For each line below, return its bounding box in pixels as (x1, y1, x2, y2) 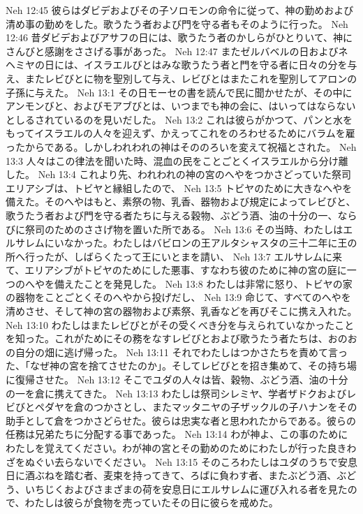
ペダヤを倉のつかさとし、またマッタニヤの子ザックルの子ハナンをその (34, 399, 357, 414)
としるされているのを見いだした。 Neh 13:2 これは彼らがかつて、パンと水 (6, 112, 343, 126)
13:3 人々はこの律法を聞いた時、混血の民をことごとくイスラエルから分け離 (6, 153, 348, 168)
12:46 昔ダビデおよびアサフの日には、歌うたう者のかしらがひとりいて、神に (6, 30, 353, 45)
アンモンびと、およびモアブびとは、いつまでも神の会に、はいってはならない (6, 98, 356, 113)
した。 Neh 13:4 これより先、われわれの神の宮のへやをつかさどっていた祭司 (6, 167, 351, 182)
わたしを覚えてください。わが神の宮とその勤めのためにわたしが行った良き (6, 441, 347, 455)
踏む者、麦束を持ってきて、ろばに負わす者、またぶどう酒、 (64, 468, 337, 483)
